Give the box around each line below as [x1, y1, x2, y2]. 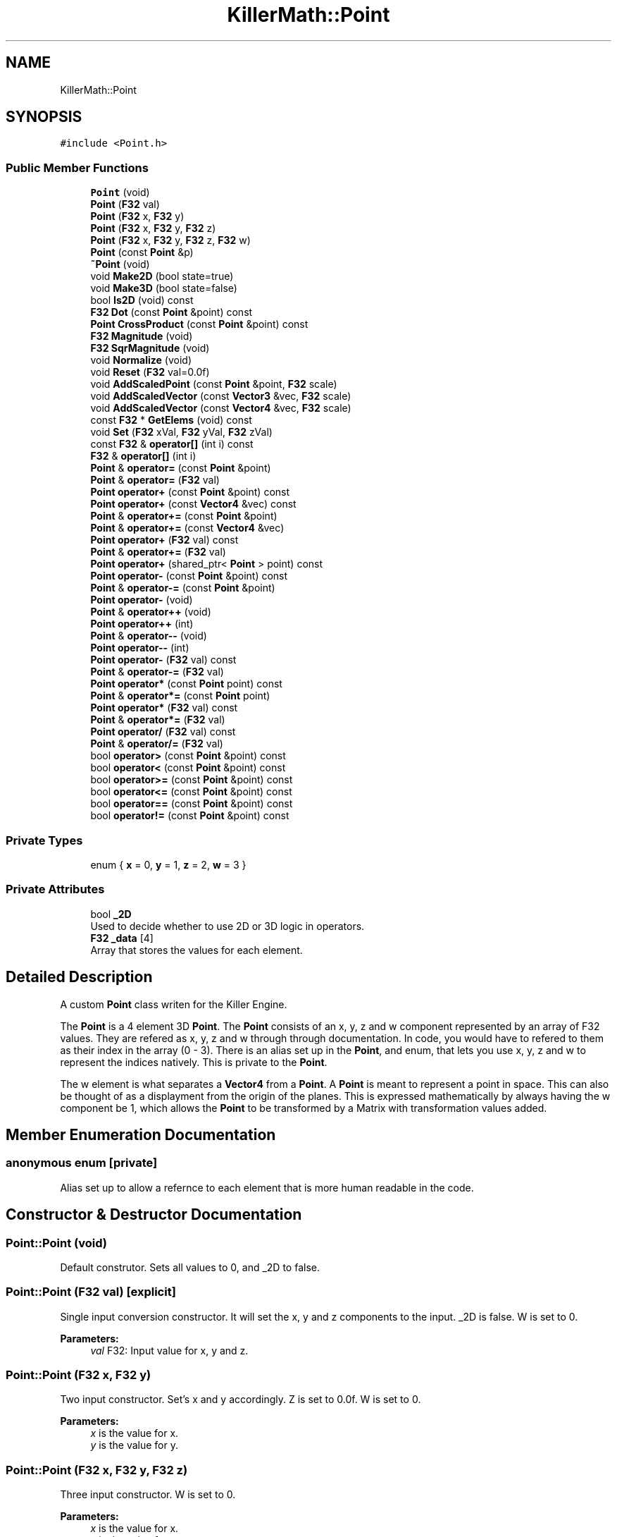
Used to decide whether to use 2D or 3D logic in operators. [90, 919, 365, 932]
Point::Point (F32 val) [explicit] [6, 1285, 176, 1299]
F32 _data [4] [90, 931, 154, 944]
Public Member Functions [6, 160, 149, 175]
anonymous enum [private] [6, 1156, 158, 1170]
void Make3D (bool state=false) [90, 282, 237, 295]
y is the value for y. [90, 1439, 178, 1452]
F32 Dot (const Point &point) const [90, 306, 253, 319]
